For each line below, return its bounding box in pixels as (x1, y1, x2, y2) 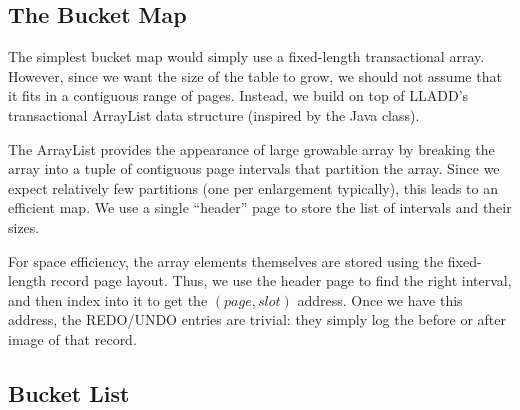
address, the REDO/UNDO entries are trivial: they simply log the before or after (8, 309, 506, 330)
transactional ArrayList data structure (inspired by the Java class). (8, 104, 420, 125)
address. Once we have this (297, 289, 463, 310)
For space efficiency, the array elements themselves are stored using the (8, 250, 444, 271)
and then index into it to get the (8, 289, 208, 310)
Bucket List (8, 377, 130, 408)
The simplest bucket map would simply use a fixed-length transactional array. (8, 46, 485, 67)
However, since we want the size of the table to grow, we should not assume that (8, 65, 502, 86)
